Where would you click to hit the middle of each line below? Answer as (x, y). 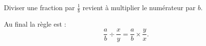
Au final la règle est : (35, 23)
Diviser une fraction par (40, 7)
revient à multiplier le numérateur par (139, 7)
